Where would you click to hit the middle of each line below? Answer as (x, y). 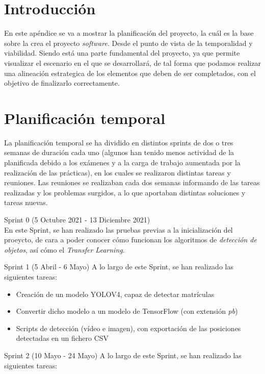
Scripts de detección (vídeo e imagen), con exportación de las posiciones (128, 328)
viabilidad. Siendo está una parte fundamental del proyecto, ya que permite (122, 53)
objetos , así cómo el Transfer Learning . (64, 249)
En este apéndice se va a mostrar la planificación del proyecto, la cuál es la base (129, 33)
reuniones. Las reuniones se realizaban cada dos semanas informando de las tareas (132, 182)
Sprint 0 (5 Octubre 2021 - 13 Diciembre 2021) (77, 219)
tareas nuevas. (26, 202)
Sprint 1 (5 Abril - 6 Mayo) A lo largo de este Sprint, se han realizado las (119, 267)
